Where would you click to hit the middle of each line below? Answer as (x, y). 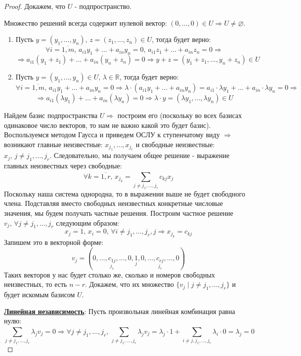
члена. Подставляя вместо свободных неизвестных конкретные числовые (113, 203)
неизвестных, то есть (36, 284)
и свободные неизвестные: (175, 144)
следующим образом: (88, 222)
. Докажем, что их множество (129, 284)
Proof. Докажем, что (35, 6)
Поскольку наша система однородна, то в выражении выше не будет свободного (125, 193)
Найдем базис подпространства (51, 115)
